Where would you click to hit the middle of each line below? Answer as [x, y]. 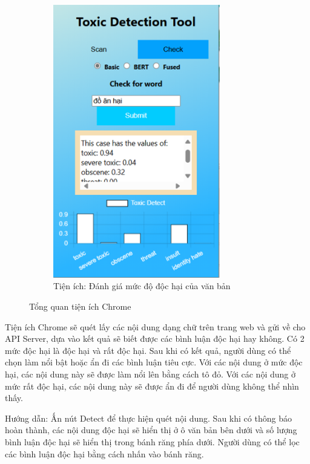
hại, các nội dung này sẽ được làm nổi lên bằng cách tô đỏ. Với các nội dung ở [150, 374]
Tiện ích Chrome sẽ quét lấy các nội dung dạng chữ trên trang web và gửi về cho [155, 326]
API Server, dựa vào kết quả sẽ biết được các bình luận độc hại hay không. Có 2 [155, 338]
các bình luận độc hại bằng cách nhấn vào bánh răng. [104, 453]
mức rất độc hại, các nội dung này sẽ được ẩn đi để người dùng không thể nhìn [152, 386]
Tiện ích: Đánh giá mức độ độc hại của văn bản [142, 286]
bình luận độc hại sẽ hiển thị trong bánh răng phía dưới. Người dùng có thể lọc [152, 441]
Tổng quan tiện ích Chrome [80, 306]
